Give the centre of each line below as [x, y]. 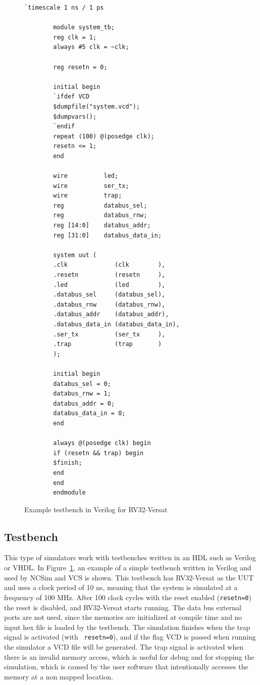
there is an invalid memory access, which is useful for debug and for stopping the [129, 656]
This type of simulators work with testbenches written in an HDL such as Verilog [130, 557]
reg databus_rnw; [100, 215]
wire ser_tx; [91, 186]
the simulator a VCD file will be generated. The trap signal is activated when [124, 646]
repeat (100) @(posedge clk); [104, 136]
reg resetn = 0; [80, 67]
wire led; [86, 176]
